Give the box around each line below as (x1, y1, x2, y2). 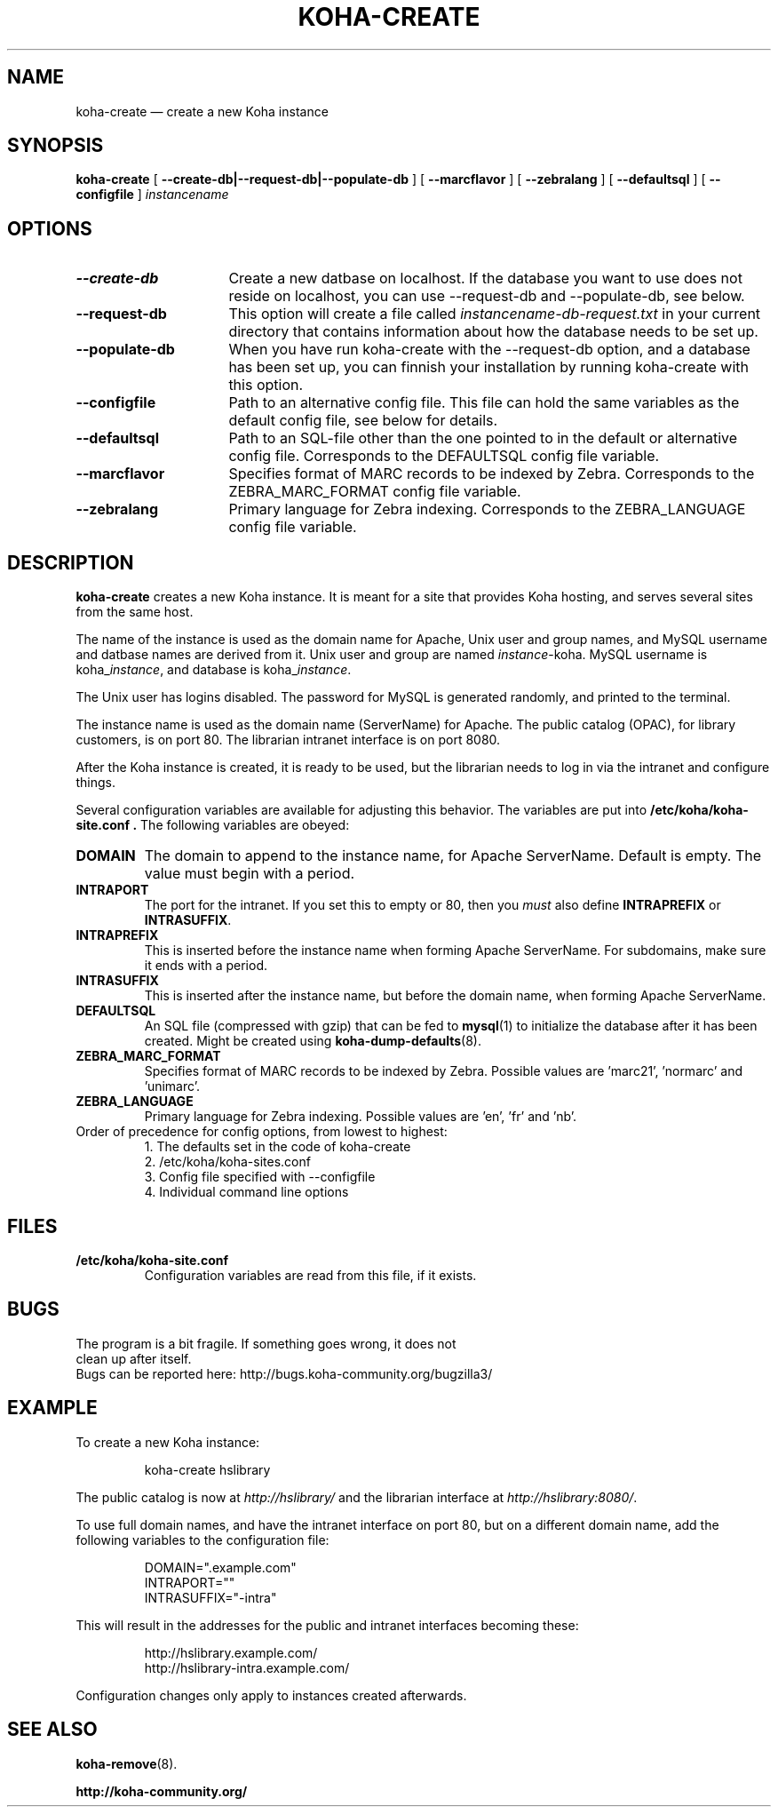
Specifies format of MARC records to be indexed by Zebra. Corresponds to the (228, 465, 755, 483)
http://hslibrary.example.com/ (144, 1644, 318, 1660)
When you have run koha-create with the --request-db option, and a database (228, 340, 750, 359)
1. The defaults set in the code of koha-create (144, 1139, 411, 1155)
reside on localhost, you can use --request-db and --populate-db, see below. (228, 287, 745, 306)
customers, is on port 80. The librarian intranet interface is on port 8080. (75, 732, 501, 748)
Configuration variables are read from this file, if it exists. (144, 1267, 477, 1283)
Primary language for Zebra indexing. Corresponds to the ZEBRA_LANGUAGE (228, 500, 746, 519)
